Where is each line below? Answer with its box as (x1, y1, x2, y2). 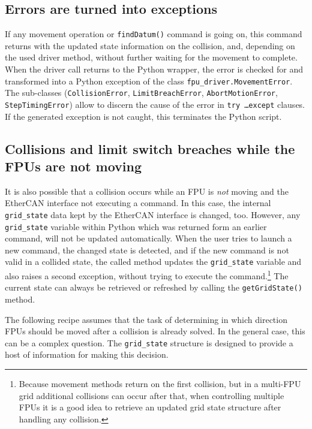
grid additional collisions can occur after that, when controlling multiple (19, 389, 284, 401)
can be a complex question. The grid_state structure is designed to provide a (5, 336, 293, 349)
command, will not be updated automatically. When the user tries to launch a (5, 232, 292, 244)
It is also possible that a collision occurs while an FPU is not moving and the (5, 185, 289, 197)
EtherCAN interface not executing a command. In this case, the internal (5, 197, 271, 209)
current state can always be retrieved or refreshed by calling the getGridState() (5, 281, 302, 294)
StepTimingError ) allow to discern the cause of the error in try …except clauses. (5, 98, 305, 110)
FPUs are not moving (5, 156, 142, 175)
